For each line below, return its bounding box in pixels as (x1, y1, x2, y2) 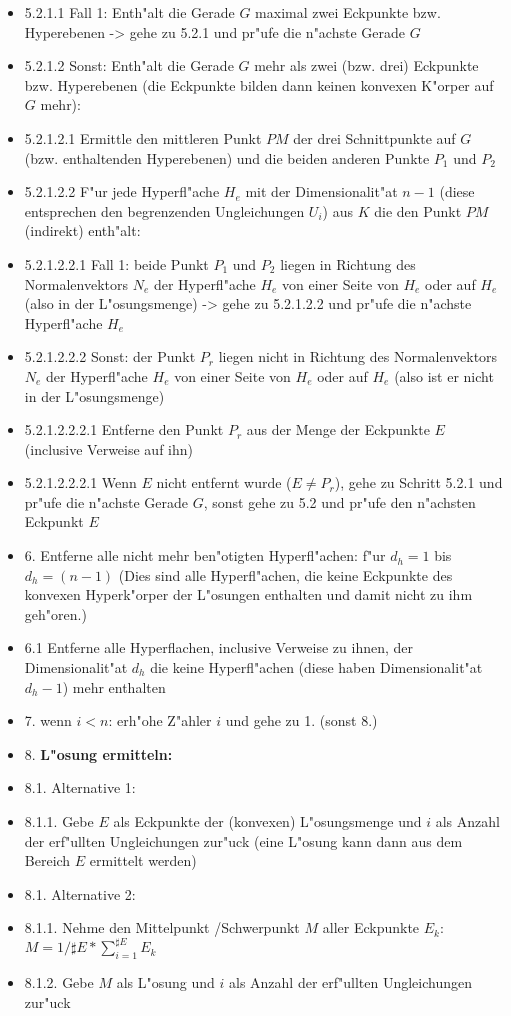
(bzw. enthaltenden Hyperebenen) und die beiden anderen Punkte (24, 147, 430, 168)
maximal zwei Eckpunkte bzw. (255, 2, 441, 22)
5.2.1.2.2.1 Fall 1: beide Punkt (24, 253, 209, 274)
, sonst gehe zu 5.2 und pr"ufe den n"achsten (203, 491, 476, 512)
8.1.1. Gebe (24, 811, 94, 831)
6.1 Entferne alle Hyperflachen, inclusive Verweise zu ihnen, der (24, 637, 414, 658)
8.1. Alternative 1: (24, 777, 136, 798)
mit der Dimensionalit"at (245, 181, 398, 202)
